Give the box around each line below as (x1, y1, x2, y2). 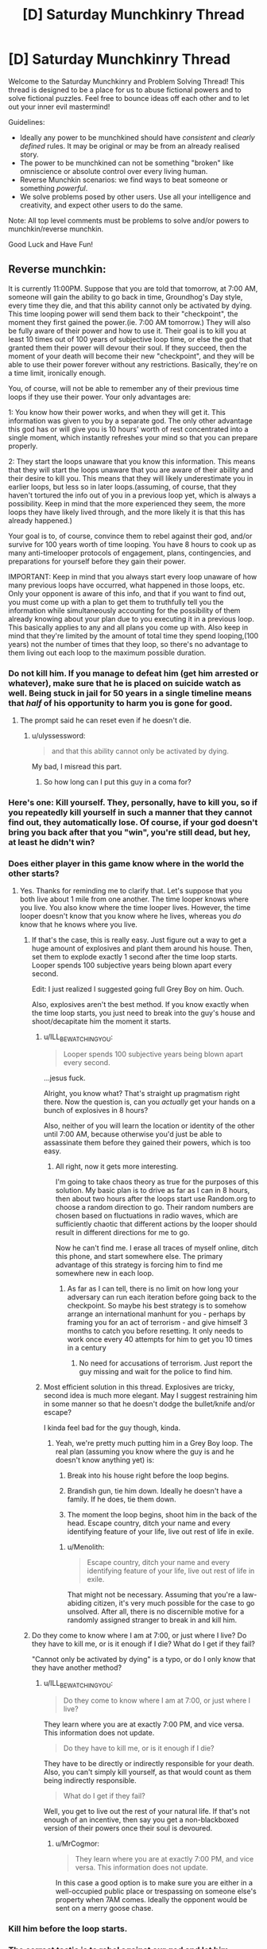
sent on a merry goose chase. (55, 1903, 153, 1912)
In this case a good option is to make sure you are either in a (55, 1877, 253, 1887)
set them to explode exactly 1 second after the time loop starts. (31, 952, 238, 962)
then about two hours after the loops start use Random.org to (55, 1194, 257, 1203)
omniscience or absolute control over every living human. (19, 166, 208, 176)
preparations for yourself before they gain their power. (8, 556, 187, 566)
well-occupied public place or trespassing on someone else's (55, 1886, 257, 1896)
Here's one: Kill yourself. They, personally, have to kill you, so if (8, 796, 258, 808)
